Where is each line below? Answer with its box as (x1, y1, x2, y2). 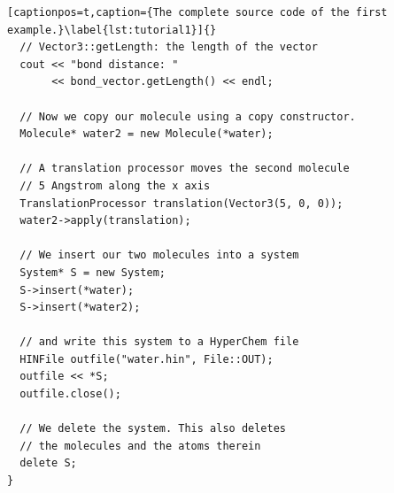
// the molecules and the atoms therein (19, 439, 261, 452)
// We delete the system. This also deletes (19, 422, 286, 435)
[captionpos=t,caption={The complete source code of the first (7, 6, 388, 19)
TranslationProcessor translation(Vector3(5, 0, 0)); (19, 196, 344, 210)
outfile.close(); (19, 388, 121, 401)
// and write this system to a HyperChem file (19, 335, 299, 349)
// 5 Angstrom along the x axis (19, 179, 211, 192)
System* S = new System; (19, 266, 166, 279)
